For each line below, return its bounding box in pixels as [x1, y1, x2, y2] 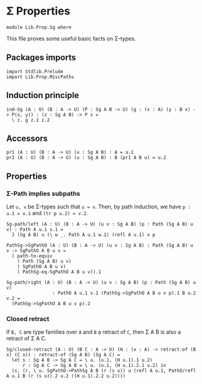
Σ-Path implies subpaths [6, 189, 80, 197]
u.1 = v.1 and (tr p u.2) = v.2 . [6, 210, 88, 217]
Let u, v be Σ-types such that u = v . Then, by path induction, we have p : [6, 203, 191, 210]
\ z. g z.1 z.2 [11, 117, 50, 123]
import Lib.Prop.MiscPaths [6, 74, 74, 80]
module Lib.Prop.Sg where [6, 24, 71, 30]
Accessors [6, 133, 48, 144]
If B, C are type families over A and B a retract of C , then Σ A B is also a [6, 328, 181, 336]
